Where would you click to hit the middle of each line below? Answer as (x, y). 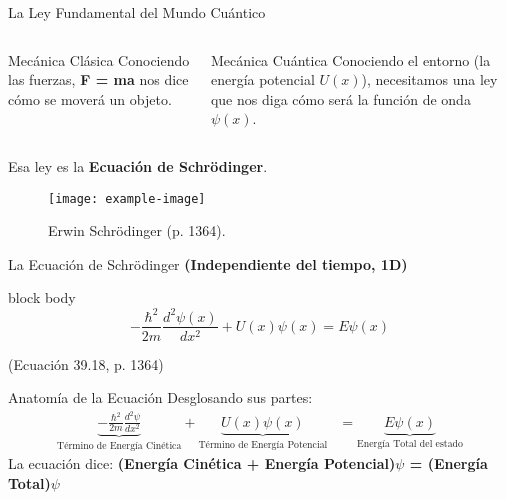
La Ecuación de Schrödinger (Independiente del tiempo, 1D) (208, 263)
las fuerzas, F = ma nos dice (98, 79)
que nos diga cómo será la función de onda (340, 98)
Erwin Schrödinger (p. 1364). (137, 230)
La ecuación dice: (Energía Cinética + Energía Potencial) (202, 463)
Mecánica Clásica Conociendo (99, 59)
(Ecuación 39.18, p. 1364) (86, 363)
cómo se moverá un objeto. (90, 98)
